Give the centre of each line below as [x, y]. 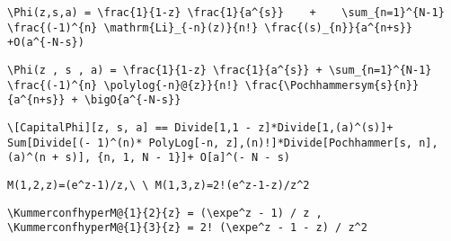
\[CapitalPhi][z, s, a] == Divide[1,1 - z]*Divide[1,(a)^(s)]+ [200, 127]
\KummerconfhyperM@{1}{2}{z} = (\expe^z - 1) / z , [165, 213]
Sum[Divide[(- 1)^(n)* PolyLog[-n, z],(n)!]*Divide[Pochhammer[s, [210, 143]
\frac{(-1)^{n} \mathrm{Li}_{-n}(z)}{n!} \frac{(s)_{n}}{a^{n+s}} [210, 27]
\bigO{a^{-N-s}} [133, 100]
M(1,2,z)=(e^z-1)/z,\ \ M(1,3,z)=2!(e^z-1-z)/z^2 [159, 185]
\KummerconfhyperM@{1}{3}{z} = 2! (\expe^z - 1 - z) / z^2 [187, 228]
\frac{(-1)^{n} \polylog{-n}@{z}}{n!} [123, 85]
